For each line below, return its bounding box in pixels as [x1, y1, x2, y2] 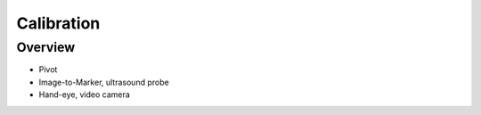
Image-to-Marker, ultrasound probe [38, 77, 169, 87]
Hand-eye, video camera [38, 89, 131, 100]
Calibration [16, 13, 101, 33]
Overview [16, 39, 76, 55]
